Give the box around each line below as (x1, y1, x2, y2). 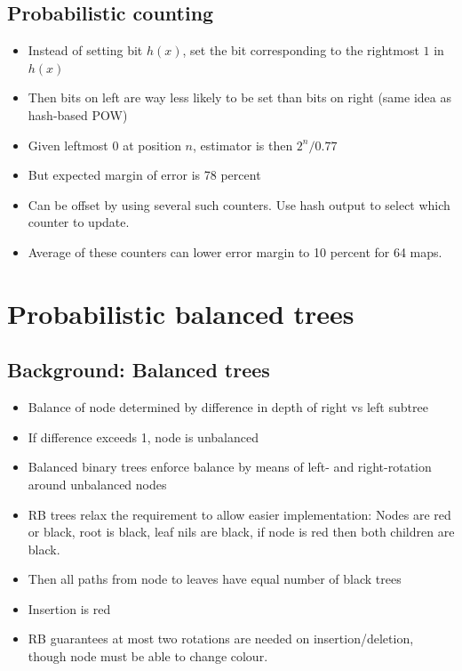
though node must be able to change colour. (28, 647, 268, 666)
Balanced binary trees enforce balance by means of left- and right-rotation (28, 457, 432, 476)
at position (123, 135, 181, 154)
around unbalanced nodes (28, 474, 167, 493)
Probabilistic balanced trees (7, 295, 354, 331)
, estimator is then (193, 135, 293, 154)
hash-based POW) (28, 105, 128, 124)
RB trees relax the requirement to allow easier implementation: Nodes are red (28, 505, 451, 523)
